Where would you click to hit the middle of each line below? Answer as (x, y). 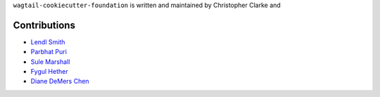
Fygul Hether (49, 72)
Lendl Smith (48, 41)
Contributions (44, 25)
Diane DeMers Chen (60, 82)
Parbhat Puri (49, 52)
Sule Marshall (50, 62)
